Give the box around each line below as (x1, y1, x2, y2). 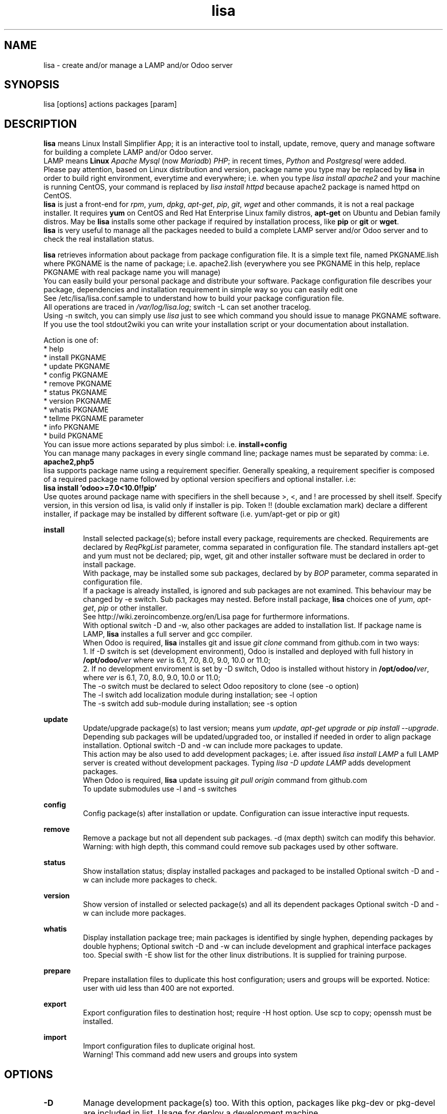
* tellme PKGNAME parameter (43, 414, 144, 423)
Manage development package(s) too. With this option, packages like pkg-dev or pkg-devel (83, 1098, 435, 1108)
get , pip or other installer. (83, 604, 167, 613)
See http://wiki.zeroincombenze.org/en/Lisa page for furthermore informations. (83, 612, 350, 621)
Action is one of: (43, 336, 98, 345)
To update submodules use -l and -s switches (83, 784, 237, 794)
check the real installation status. (43, 235, 154, 244)
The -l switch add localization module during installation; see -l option (83, 690, 318, 700)
